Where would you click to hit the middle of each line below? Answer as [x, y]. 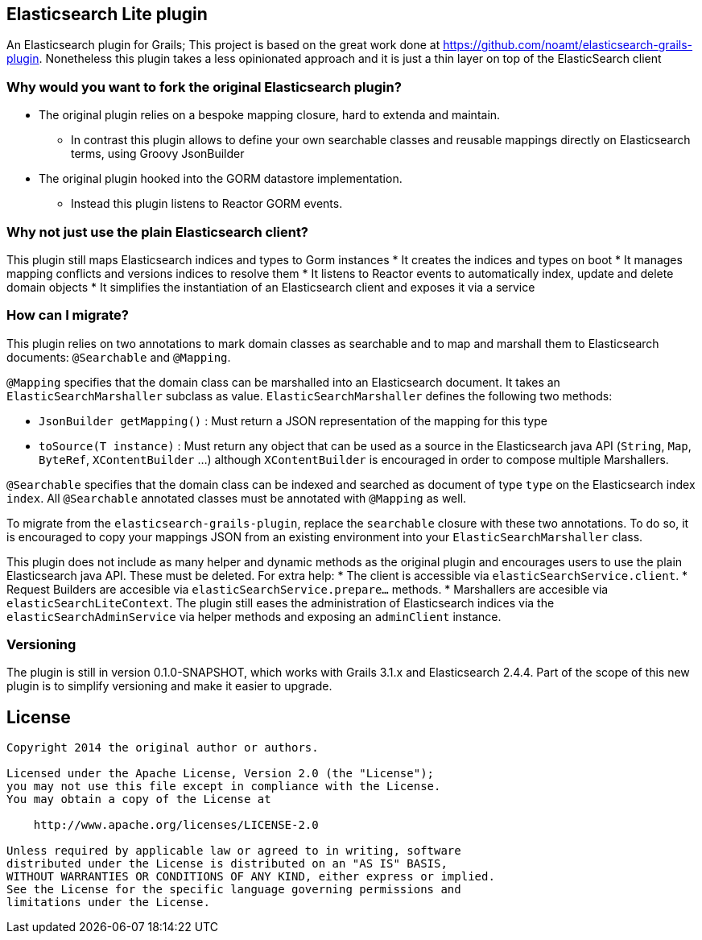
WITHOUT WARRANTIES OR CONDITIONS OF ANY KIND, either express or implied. [251, 877]
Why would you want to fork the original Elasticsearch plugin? [204, 87]
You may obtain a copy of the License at [139, 799]
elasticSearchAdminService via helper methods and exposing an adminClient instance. [254, 616]
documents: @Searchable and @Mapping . [119, 357]
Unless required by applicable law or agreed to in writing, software [234, 851]
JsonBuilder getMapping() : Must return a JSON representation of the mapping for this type [293, 420]
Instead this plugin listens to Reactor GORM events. [207, 204]
